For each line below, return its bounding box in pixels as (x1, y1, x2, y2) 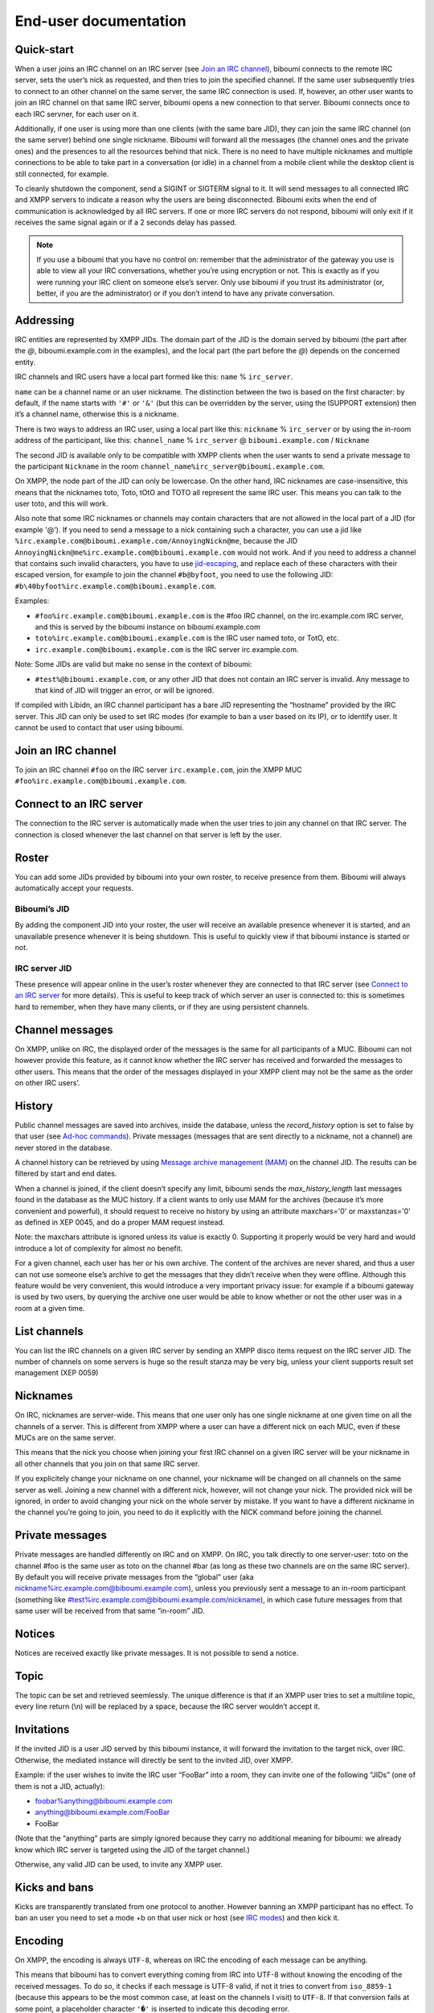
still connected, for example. (14, 169, 109, 179)
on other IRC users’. (14, 1077, 80, 1087)
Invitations (14, 1723, 70, 1737)
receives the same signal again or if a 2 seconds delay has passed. (14, 217, 237, 227)
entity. (14, 357, 36, 366)
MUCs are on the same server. (14, 1433, 117, 1443)
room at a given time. (14, 1303, 85, 1312)
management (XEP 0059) (14, 1368, 99, 1378)
